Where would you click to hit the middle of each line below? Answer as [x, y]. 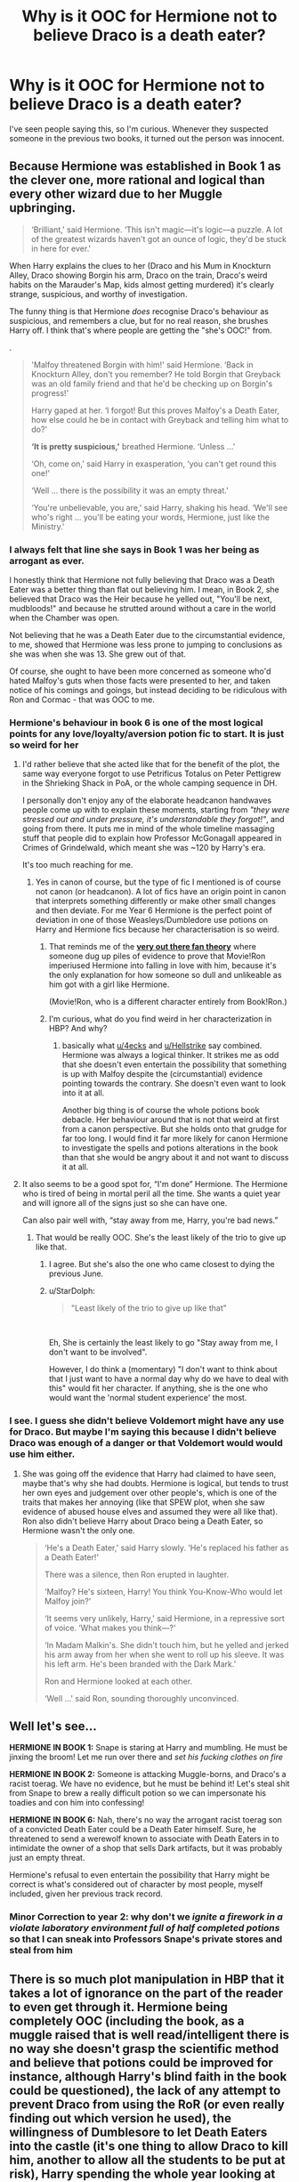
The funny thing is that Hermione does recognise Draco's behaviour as [139, 311]
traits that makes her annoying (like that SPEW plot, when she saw [143, 1502]
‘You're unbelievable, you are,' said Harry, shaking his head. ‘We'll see [159, 507]
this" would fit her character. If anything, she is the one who [158, 1388]
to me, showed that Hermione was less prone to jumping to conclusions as [146, 645]
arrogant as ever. [47, 561]
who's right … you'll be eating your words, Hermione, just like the [150, 517]
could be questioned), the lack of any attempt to [145, 2090]
